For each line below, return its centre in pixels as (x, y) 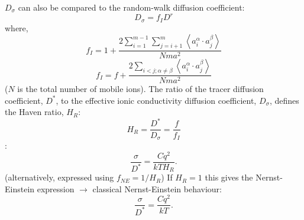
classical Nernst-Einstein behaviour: (157, 188)
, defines (284, 100)
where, (17, 27)
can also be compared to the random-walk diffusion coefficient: (131, 7)
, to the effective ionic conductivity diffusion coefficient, (156, 100)
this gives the (229, 177)
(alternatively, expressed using (59, 177)
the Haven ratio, (34, 112)
